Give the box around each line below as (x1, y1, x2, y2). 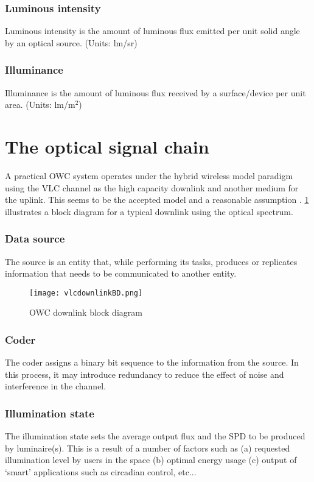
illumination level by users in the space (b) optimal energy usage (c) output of (5, 453, 297, 466)
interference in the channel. (5, 380, 106, 392)
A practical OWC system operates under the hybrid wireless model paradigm (5, 169, 293, 182)
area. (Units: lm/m (5, 98, 75, 111)
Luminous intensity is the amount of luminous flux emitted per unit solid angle (5, 24, 300, 37)
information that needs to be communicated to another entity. (5, 267, 237, 280)
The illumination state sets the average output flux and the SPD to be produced (5, 430, 305, 442)
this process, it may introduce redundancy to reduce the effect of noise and (5, 367, 284, 380)
